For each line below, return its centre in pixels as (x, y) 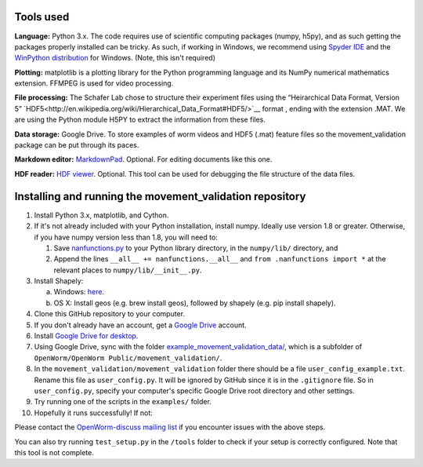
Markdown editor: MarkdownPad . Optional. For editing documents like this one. (143, 159)
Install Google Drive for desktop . (86, 336)
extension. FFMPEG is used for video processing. (94, 83)
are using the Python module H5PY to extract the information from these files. (140, 120)
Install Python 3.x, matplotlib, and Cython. (101, 215)
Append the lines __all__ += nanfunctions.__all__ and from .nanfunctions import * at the (220, 259)
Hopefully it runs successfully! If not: (93, 413)
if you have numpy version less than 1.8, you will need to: (126, 237)
